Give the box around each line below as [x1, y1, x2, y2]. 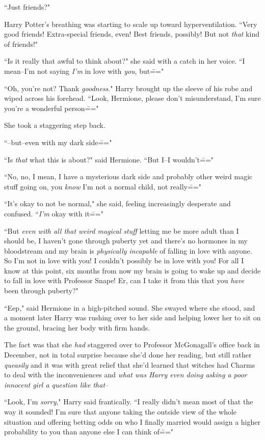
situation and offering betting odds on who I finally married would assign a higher [4, 416, 260, 427]
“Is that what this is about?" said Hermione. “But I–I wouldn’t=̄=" [4, 154, 214, 164]
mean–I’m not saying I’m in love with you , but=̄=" [4, 65, 164, 76]
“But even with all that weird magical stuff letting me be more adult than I [4, 225, 239, 236]
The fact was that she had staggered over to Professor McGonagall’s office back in [4, 339, 260, 350]
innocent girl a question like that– [4, 379, 109, 390]
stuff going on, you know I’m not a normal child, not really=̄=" [4, 181, 201, 191]
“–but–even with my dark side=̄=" [4, 136, 112, 147]
